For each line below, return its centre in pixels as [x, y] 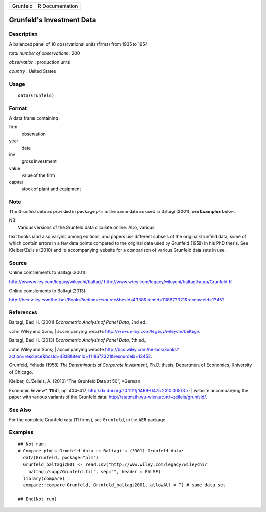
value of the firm [38, 175]
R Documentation [58, 6]
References [23, 312]
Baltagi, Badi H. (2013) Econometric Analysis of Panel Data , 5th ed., [78, 340]
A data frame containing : [35, 118]
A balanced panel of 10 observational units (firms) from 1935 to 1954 [79, 44]
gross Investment [39, 161]
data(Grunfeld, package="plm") [61, 458]
